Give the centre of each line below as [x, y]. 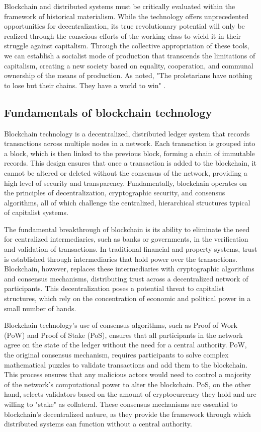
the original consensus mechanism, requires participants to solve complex [116, 355]
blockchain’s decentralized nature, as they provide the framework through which [127, 414]
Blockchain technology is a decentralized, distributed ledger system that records [127, 133]
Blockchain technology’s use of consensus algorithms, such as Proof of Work [121, 325]
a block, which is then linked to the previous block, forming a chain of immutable [129, 153]
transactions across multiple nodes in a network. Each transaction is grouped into [130, 143]
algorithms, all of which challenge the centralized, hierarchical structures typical [127, 202]
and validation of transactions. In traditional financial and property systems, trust [131, 249]
